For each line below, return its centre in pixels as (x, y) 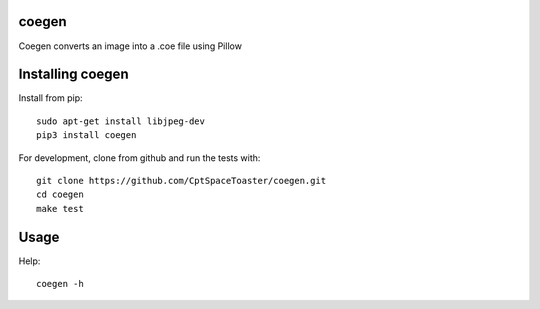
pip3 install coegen (86, 135)
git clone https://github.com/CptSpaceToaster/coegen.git (181, 180)
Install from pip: (51, 98)
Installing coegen (73, 74)
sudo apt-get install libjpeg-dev (120, 121)
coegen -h (60, 284)
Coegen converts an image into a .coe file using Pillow (130, 46)
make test (60, 208)
